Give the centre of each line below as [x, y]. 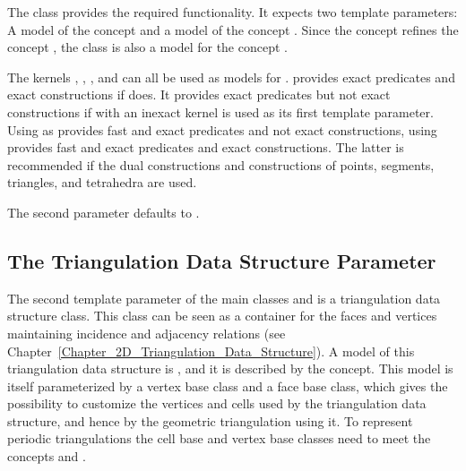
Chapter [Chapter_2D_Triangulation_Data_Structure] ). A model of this [211, 351]
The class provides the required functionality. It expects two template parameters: [233, 12]
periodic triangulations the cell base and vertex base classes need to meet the [219, 438]
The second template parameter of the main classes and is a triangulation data [224, 298]
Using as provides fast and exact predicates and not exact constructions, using [222, 129]
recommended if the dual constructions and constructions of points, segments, [221, 164]
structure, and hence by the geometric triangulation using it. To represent [210, 420]
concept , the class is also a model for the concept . [147, 47]
